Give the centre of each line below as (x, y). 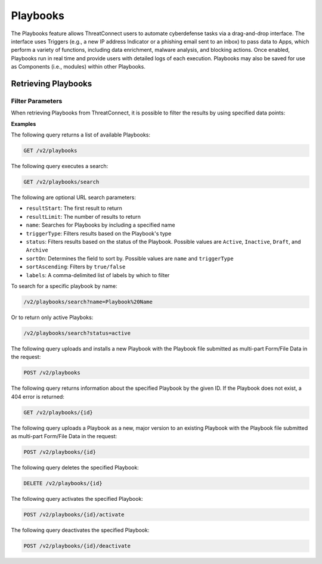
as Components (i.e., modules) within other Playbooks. (78, 67)
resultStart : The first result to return (74, 208)
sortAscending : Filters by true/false (76, 267)
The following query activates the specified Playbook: (77, 498)
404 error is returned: (38, 396)
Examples (24, 124)
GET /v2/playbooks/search (61, 182)
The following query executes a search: (60, 166)
